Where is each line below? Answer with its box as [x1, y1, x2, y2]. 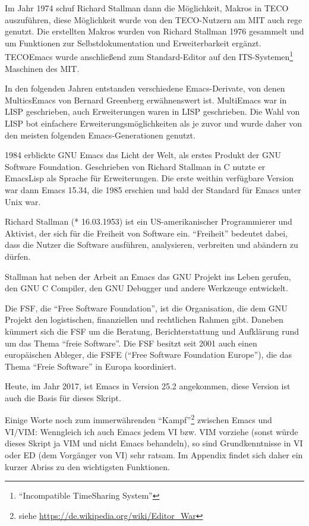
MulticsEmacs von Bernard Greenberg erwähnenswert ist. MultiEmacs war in [5, 93, 287, 106]
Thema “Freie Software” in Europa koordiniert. [5, 360, 177, 372]
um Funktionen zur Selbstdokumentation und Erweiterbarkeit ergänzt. [5, 36, 261, 49]
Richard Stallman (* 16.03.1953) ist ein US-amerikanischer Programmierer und [5, 215, 292, 228]
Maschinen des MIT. [5, 62, 80, 74]
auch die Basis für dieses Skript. [5, 391, 121, 404]
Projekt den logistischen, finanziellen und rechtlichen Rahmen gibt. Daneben [5, 313, 283, 326]
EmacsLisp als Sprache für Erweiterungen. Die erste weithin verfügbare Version [5, 172, 294, 184]
